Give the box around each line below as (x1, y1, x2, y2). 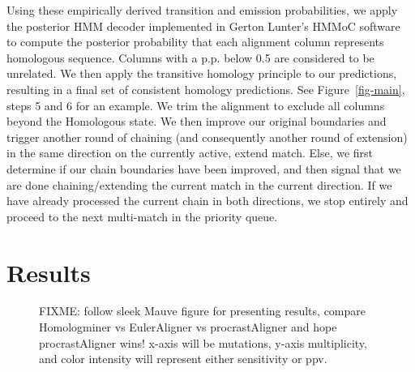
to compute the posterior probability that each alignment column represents (6, 33, 384, 50)
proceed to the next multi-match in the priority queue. (6, 207, 278, 224)
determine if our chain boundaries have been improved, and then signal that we (6, 160, 401, 177)
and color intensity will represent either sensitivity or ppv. (39, 350, 327, 367)
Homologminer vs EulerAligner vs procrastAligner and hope (39, 319, 337, 336)
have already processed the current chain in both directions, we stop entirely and (6, 192, 409, 209)
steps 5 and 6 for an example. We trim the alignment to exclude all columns (6, 96, 385, 113)
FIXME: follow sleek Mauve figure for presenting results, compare (39, 302, 366, 319)
